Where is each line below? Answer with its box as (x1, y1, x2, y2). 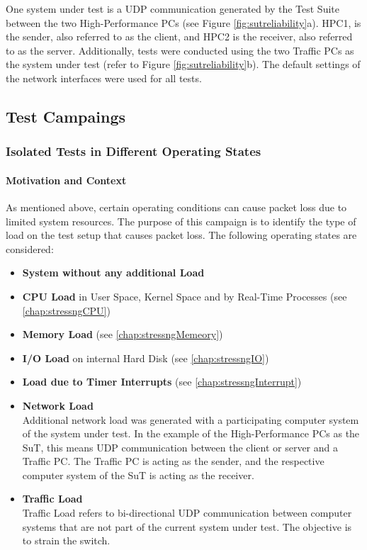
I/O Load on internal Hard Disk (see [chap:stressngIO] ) (22, 350, 269, 365)
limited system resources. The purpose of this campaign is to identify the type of (6, 213, 356, 228)
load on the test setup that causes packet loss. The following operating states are (6, 228, 357, 242)
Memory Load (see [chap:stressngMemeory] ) (22, 327, 223, 342)
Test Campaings (6, 105, 126, 127)
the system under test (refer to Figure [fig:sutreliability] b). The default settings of (6, 57, 361, 72)
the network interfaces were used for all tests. (6, 70, 202, 85)
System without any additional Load (22, 265, 205, 280)
